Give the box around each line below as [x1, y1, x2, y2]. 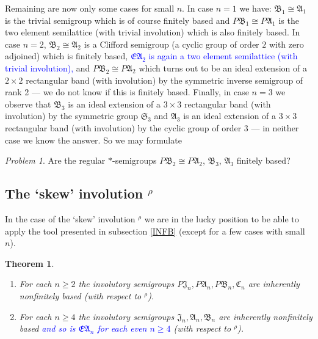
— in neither [251, 121, 299, 134]
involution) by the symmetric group [5, 109, 138, 122]
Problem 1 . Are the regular [5, 154, 106, 167]
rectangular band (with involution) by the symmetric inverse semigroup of [26, 73, 303, 86]
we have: [239, 2, 272, 14]
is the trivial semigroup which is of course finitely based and [5, 13, 230, 26]
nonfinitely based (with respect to [19, 290, 142, 302]
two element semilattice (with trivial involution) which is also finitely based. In [5, 26, 300, 38]
